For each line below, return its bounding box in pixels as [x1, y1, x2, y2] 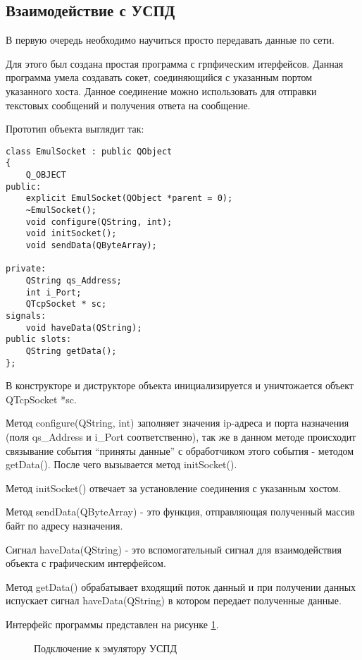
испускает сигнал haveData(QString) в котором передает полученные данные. [6, 593, 342, 608]
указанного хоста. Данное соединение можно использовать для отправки [6, 83, 317, 98]
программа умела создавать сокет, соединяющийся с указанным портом [6, 70, 313, 85]
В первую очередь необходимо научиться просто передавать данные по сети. [6, 32, 335, 47]
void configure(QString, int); [25, 216, 173, 227]
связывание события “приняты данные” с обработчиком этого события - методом [6, 443, 354, 458]
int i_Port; [25, 287, 82, 298]
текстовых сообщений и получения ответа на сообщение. [6, 97, 251, 112]
